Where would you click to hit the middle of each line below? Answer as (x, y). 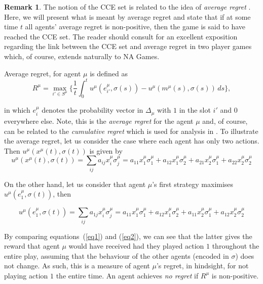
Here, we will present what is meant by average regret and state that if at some (127, 16)
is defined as (109, 73)
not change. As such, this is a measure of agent (77, 266)
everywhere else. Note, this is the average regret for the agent (99, 121)
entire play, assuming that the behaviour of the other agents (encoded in (117, 255)
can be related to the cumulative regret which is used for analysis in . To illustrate (131, 131)
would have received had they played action (136, 246)
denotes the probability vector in (92, 110)
